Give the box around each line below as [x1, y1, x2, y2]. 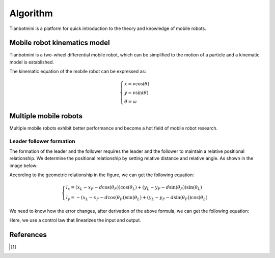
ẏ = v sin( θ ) [124, 90, 149, 96]
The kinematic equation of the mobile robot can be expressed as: [9, 69, 146, 75]
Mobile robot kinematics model [9, 39, 111, 47]
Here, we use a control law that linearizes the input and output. [9, 217, 141, 223]
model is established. [9, 59, 54, 65]
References [9, 230, 47, 239]
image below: [9, 163, 38, 169]
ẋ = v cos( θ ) [124, 81, 150, 87]
